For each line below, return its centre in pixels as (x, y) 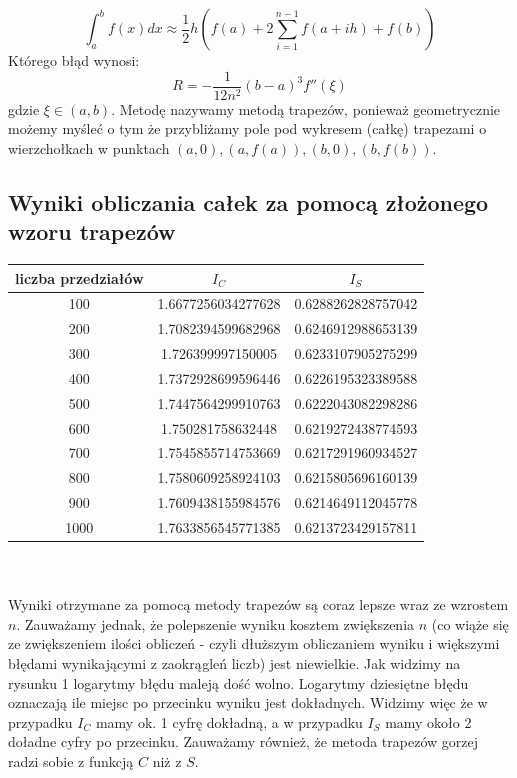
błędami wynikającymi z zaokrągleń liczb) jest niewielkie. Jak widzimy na (234, 663)
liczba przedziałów (79, 277)
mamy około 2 (428, 721)
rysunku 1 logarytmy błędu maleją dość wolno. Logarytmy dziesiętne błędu (238, 682)
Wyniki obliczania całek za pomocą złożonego (248, 201)
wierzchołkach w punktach (89, 147)
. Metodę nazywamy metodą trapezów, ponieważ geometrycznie (306, 108)
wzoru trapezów (92, 231)
